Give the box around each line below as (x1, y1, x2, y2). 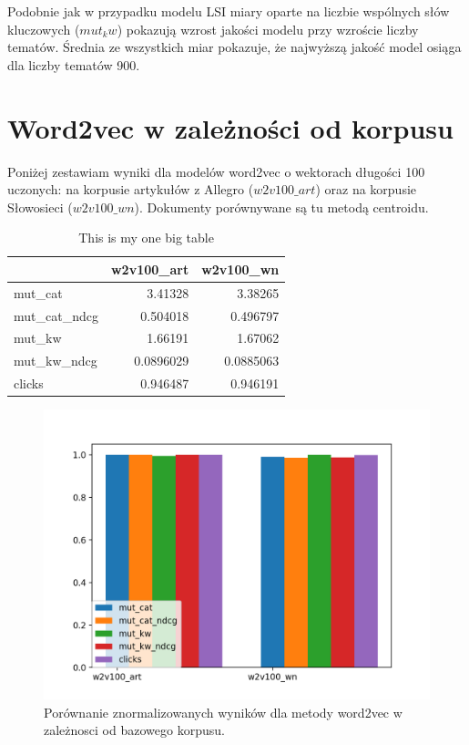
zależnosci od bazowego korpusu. (44, 720, 225, 740)
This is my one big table (78, 228, 214, 247)
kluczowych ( (7, 19, 80, 38)
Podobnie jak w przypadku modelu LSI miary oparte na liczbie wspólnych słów (7, 2, 450, 20)
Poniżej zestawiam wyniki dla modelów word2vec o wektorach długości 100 (7, 161, 425, 181)
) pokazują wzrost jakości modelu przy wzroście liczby (117, 19, 419, 38)
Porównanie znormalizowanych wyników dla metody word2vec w (44, 702, 403, 721)
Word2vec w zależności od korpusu (7, 109, 454, 146)
